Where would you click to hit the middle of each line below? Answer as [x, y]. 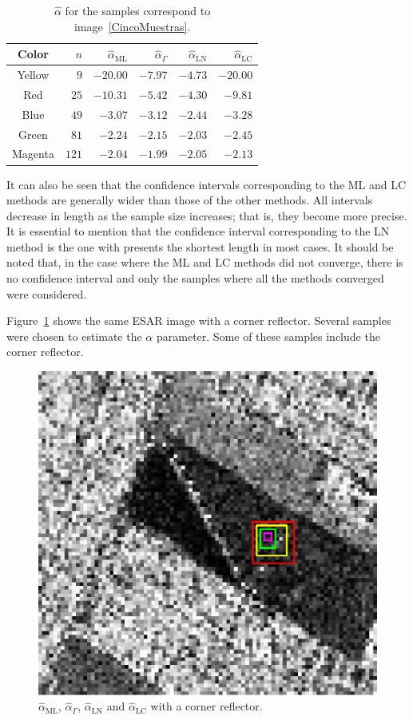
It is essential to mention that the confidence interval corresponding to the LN [198, 231]
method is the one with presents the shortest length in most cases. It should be [200, 246]
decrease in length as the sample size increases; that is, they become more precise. [207, 215]
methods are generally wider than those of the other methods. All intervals [190, 200]
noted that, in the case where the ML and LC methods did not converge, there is [205, 262]
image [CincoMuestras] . [132, 26]
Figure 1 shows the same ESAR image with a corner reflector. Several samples [199, 320]
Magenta [33, 154]
